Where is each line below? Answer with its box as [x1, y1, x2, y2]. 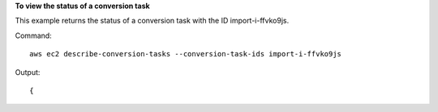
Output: [15, 67, 41, 77]
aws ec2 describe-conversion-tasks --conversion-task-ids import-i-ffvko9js [29, 49, 342, 59]
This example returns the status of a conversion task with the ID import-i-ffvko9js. [15, 16, 290, 26]
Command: [15, 31, 52, 40]
